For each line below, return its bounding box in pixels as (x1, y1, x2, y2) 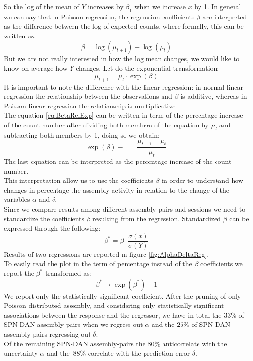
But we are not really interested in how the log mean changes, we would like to (4, 53, 240, 63)
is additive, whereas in (181, 91, 247, 101)
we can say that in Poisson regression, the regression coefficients (4, 11, 195, 21)
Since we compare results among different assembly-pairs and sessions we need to (4, 203, 246, 214)
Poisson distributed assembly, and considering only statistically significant (4, 300, 224, 310)
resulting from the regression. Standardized (92, 213, 221, 223)
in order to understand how (162, 175, 243, 185)
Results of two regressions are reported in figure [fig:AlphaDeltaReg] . (4, 249, 209, 259)
